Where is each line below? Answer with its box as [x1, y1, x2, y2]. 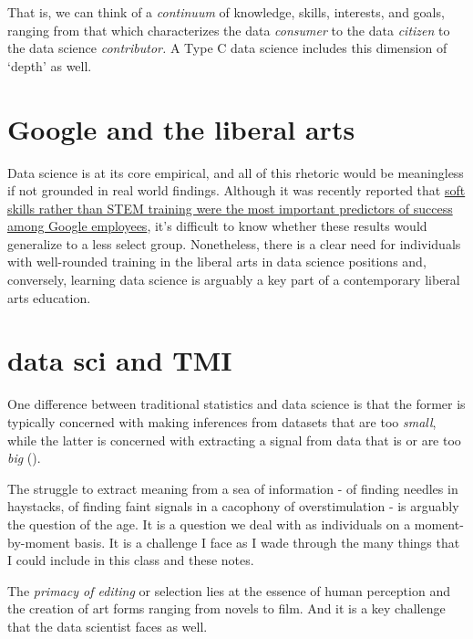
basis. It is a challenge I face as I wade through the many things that [74, 532, 460, 551]
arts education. [7, 288, 91, 307]
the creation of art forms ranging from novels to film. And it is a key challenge [7, 599, 446, 618]
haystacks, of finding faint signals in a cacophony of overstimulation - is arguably [7, 497, 459, 516]
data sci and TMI [7, 341, 232, 379]
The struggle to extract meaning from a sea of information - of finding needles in [7, 478, 458, 498]
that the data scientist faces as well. [7, 616, 208, 635]
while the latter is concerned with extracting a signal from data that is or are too [7, 430, 461, 449]
